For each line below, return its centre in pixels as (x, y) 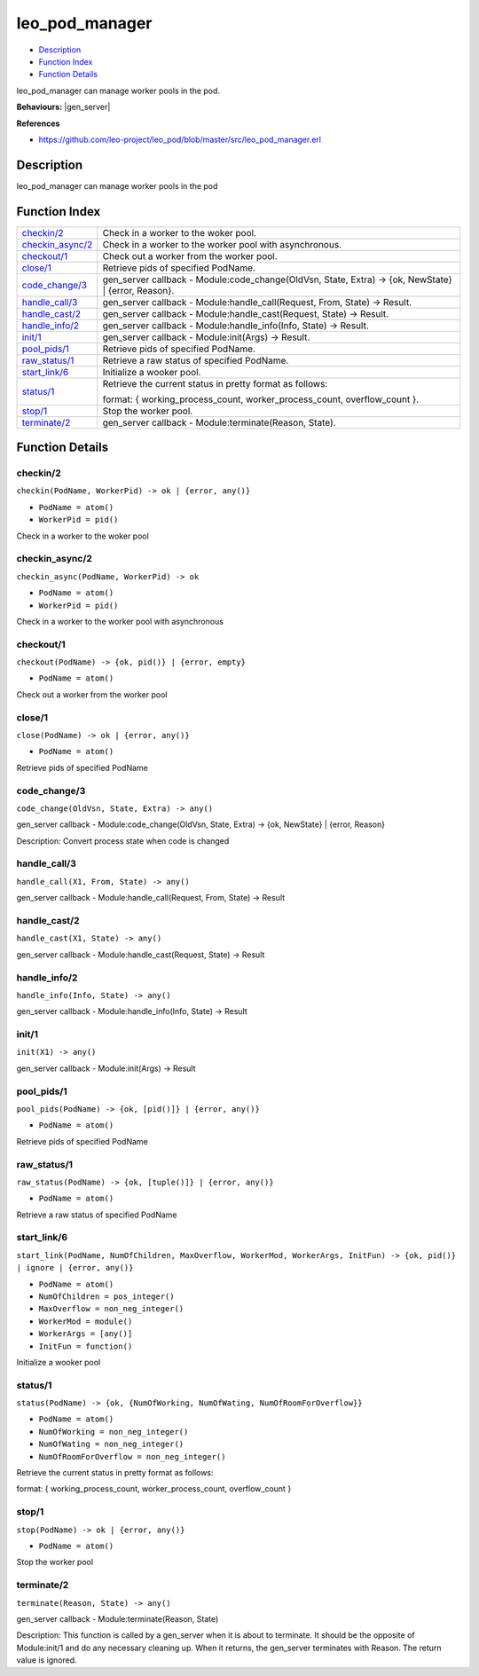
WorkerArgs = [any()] (86, 1334)
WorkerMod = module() (86, 1321)
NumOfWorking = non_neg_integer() (114, 1432)
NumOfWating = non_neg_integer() (111, 1444)
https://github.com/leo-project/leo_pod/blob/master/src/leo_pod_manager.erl (180, 139)
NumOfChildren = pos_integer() (106, 1297)
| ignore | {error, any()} (75, 1268)
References (38, 123)
